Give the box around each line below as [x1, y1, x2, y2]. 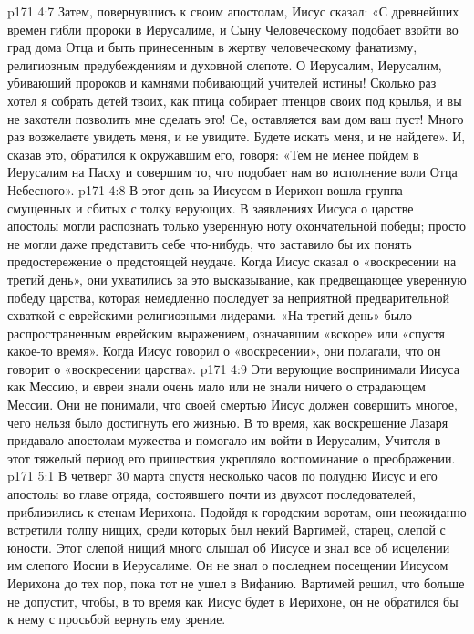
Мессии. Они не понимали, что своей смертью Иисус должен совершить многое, [7, 395, 458, 414]
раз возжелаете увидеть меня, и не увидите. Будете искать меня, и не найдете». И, [7, 127, 466, 146]
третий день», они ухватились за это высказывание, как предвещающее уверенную [7, 269, 467, 288]
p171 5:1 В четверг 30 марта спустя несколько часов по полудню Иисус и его [7, 466, 438, 485]
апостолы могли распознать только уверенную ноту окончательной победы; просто [7, 216, 467, 235]
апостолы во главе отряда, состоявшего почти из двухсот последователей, [7, 484, 416, 504]
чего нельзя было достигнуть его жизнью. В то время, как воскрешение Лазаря [7, 412, 448, 431]
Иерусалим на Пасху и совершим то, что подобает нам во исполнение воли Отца [7, 162, 458, 182]
